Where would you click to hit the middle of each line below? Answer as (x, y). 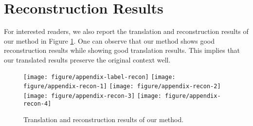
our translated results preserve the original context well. (87, 59)
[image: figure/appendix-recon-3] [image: (92, 96)
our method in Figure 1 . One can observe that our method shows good (109, 40)
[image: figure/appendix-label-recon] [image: (99, 77)
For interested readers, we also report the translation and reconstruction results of (126, 31)
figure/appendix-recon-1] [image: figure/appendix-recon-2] (122, 87)
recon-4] (37, 104)
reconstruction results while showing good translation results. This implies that (122, 50)
